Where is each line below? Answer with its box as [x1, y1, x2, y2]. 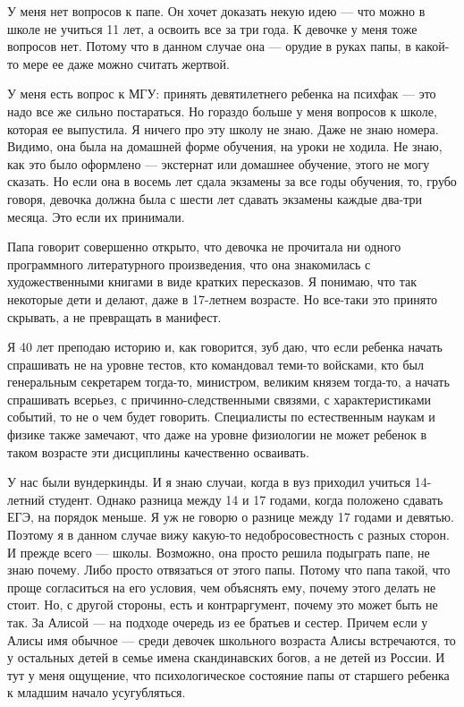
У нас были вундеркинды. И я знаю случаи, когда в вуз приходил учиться [7, 473, 411, 491]
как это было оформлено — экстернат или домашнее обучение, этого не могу [7, 154, 430, 173]
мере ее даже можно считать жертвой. [22, 54, 230, 72]
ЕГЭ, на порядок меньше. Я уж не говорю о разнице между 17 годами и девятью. [7, 507, 454, 526]
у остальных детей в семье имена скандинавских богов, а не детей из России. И [7, 648, 445, 667]
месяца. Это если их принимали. [7, 207, 185, 226]
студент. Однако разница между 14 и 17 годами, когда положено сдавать [48, 490, 443, 508]
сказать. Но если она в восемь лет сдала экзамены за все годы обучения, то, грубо [7, 172, 457, 191]
